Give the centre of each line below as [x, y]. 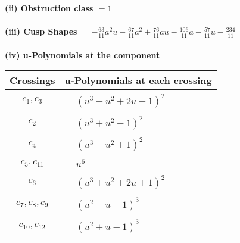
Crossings [32, 80]
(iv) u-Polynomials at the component [82, 54]
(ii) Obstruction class [49, 8]
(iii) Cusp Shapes [41, 31]
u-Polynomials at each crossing [138, 80]
